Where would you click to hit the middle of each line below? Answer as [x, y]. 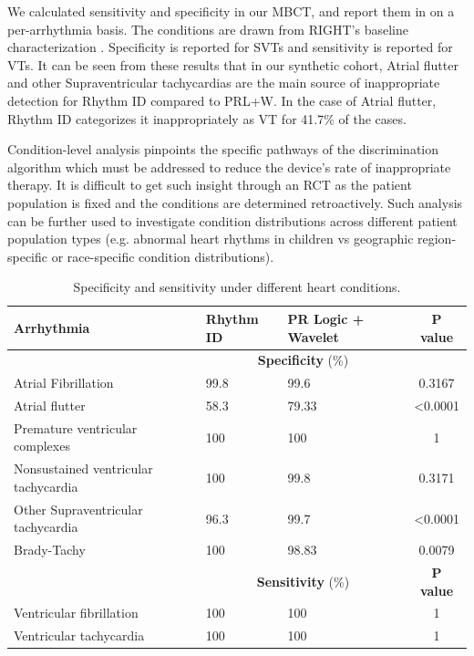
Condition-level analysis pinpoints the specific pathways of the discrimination [223, 149]
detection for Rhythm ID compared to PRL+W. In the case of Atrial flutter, [222, 100]
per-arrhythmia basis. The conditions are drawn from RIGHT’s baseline [208, 29]
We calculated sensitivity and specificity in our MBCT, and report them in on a [231, 11]
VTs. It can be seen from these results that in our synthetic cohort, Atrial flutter [233, 64]
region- [437, 239]
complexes [42, 446]
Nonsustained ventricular [83, 469]
